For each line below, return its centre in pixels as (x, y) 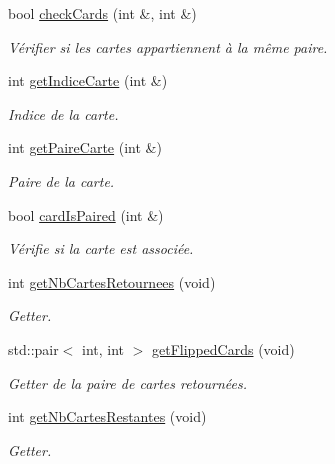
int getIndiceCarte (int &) (88, 80)
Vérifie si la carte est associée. (101, 248)
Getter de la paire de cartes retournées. (127, 382)
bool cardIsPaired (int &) (86, 214)
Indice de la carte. (63, 113)
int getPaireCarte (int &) (85, 147)
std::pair (33, 348)
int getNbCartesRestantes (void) (107, 416)
